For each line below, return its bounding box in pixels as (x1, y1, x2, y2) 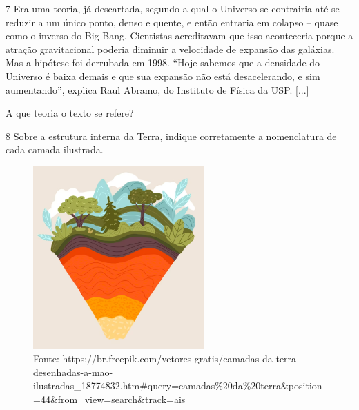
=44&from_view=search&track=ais (33, 391, 186, 406)
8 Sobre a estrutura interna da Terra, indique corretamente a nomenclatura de (6, 128, 337, 143)
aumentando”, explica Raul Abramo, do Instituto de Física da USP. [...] (6, 82, 309, 97)
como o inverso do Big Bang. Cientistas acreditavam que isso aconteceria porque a (6, 28, 353, 43)
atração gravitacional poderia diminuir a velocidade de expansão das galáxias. (6, 41, 335, 56)
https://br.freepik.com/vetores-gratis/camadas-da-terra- (62, 351, 300, 366)
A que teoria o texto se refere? (6, 106, 134, 120)
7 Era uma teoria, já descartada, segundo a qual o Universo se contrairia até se (6, 1, 340, 15)
